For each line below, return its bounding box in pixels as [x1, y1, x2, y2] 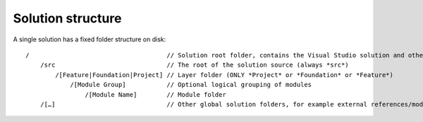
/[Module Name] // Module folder [85, 90, 227, 98]
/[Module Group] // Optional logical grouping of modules [70, 81, 312, 89]
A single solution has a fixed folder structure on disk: [13, 35, 166, 43]
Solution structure [13, 11, 122, 26]
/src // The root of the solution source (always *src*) [39, 61, 349, 69]
